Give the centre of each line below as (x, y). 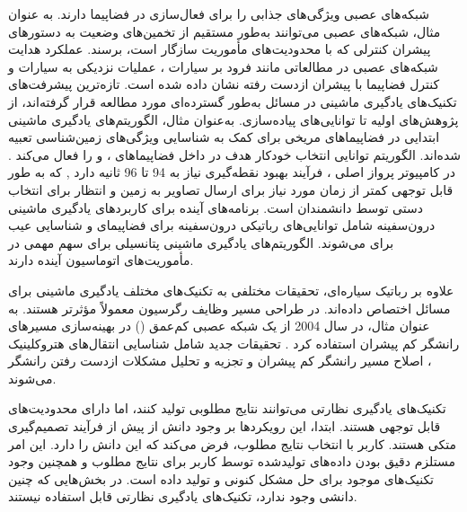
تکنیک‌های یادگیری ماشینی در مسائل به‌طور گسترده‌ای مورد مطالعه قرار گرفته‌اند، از (233, 101)
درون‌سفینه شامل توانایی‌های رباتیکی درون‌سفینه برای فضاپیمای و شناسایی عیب (222, 225)
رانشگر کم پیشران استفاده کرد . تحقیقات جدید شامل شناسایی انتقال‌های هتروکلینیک (234, 343)
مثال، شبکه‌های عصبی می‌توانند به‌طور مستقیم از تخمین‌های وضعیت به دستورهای (225, 31)
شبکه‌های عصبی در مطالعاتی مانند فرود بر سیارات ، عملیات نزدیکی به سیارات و (223, 66)
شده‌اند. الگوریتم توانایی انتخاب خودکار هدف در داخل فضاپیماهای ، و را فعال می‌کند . (235, 154)
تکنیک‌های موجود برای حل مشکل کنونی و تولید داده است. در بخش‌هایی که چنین (221, 478)
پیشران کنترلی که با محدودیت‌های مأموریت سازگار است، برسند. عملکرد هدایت (220, 49)
